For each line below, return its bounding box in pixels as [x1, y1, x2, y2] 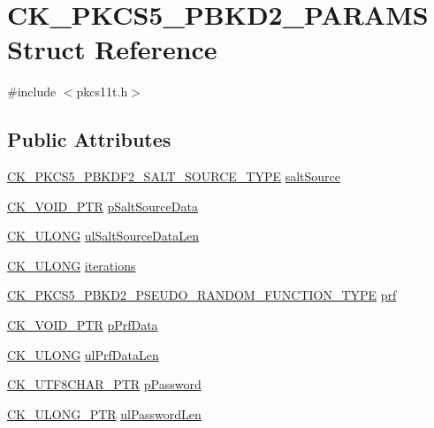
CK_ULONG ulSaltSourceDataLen [7, 226, 199, 245]
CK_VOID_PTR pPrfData [7, 316, 158, 334]
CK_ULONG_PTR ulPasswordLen [7, 404, 202, 423]
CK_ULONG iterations [7, 256, 136, 274]
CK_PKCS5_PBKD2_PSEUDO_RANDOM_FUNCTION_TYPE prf [7, 286, 397, 304]
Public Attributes [7, 126, 171, 153]
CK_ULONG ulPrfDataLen [7, 345, 159, 363]
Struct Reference [7, 31, 217, 67]
